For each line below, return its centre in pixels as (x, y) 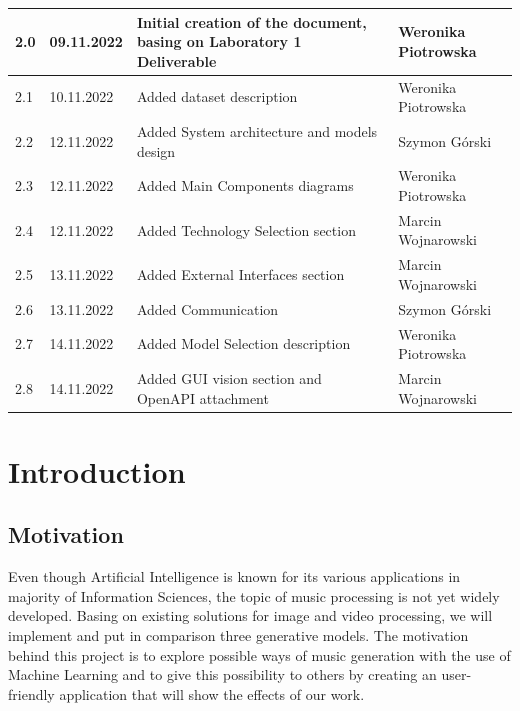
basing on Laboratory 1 (219, 41)
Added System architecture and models (257, 130)
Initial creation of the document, (251, 21)
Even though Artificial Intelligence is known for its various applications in (234, 576)
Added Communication (207, 308)
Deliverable (176, 60)
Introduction (97, 470)
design (156, 150)
